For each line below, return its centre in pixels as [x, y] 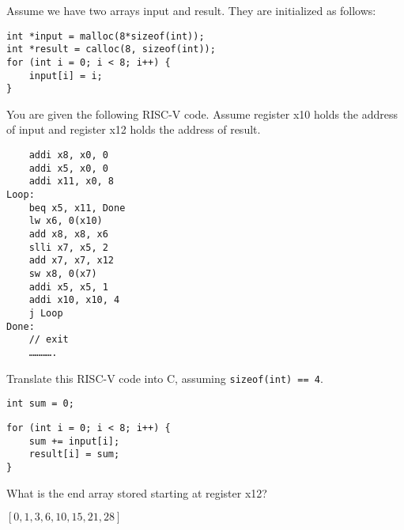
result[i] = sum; [74, 454]
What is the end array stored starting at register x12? [137, 492]
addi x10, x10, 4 [74, 300]
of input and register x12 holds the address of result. [134, 129]
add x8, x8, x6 [68, 234]
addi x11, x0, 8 [72, 182]
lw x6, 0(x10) [66, 221]
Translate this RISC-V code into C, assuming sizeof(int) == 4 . [165, 378]
